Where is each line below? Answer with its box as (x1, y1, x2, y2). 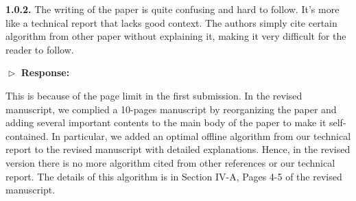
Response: (21, 65, 70, 80)
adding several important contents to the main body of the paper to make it (5, 115, 327, 130)
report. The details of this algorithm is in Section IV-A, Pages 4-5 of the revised (5, 169, 342, 183)
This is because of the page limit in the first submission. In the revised (5, 88, 302, 102)
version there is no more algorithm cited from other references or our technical (5, 155, 335, 169)
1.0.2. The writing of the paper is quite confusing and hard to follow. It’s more (5, 2, 340, 16)
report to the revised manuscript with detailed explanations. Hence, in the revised (5, 142, 351, 156)
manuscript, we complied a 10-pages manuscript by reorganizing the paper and (5, 102, 337, 116)
